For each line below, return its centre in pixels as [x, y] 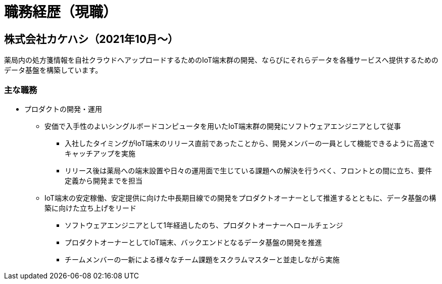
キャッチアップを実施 [100, 153]
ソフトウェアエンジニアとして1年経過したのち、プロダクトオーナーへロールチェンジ [204, 225]
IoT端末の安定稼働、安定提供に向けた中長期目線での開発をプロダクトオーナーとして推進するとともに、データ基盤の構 [240, 198]
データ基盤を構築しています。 [53, 70]
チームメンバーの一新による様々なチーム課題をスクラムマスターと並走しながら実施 [202, 259]
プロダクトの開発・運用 [63, 109]
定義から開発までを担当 [104, 180]
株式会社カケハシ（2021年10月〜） [91, 39]
